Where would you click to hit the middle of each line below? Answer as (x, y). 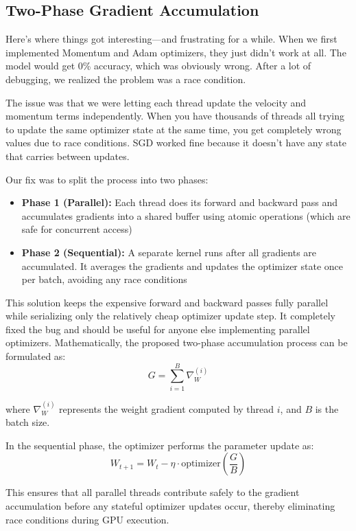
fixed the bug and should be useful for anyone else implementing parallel (158, 329)
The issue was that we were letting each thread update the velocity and (156, 102)
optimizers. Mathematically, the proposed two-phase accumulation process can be (177, 342)
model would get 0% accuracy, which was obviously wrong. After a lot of (158, 66)
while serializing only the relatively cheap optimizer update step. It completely (170, 316)
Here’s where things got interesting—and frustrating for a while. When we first (171, 39)
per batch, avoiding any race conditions (104, 279)
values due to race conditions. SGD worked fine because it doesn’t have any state (176, 143)
